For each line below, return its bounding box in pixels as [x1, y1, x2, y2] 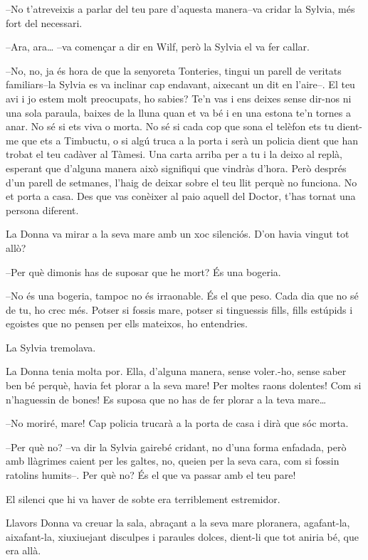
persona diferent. [6, 202, 79, 217]
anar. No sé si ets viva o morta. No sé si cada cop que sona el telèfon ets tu [6, 119, 334, 134]
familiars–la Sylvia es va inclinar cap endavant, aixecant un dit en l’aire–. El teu [6, 77, 355, 92]
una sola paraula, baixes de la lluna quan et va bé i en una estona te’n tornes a [6, 105, 351, 120]
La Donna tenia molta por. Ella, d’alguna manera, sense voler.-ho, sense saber [6, 364, 347, 379]
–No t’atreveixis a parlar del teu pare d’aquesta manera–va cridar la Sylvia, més [6, 1, 355, 16]
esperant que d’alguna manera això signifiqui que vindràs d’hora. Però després [6, 160, 347, 175]
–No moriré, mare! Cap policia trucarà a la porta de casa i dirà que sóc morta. [6, 416, 349, 430]
